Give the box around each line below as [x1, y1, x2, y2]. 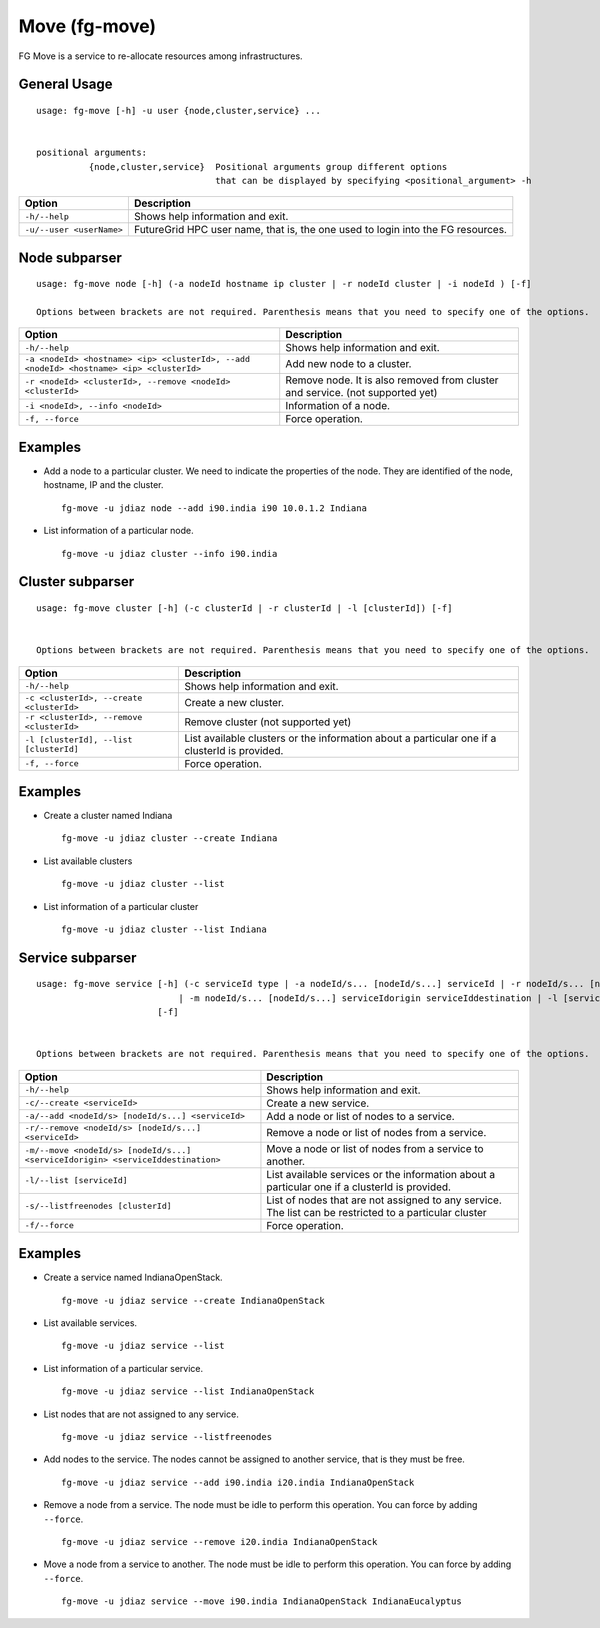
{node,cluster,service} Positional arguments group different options [88, 161, 448, 172]
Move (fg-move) [18, 15, 157, 37]
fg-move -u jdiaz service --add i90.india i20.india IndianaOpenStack [61, 1476, 415, 1488]
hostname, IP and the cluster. [43, 479, 164, 491]
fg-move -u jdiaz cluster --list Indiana [61, 924, 267, 935]
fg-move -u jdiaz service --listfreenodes [61, 1431, 273, 1442]
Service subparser [18, 949, 137, 966]
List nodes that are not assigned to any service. [43, 1408, 239, 1420]
